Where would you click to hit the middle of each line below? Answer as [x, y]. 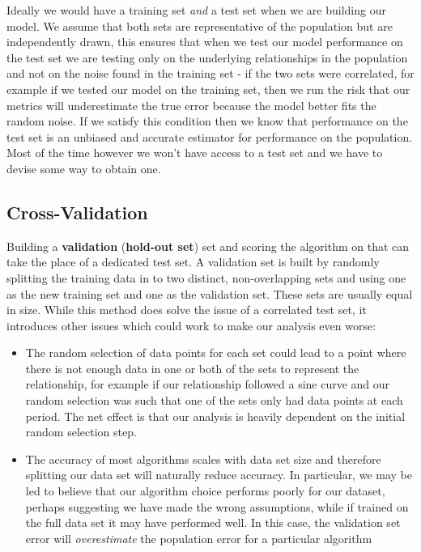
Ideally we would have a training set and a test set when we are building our [196, 10]
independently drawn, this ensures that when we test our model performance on [205, 42]
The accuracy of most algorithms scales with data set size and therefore [203, 459]
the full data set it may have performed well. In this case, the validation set [213, 522]
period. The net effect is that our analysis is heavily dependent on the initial [215, 416]
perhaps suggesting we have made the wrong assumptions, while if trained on [217, 506]
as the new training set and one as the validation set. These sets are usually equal [210, 293]
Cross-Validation [77, 212]
